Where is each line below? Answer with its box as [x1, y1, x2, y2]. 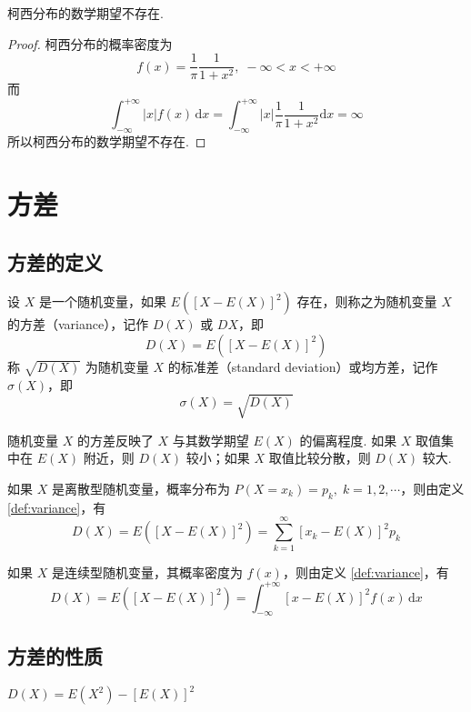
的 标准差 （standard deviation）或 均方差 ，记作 [167, 356, 438, 376]
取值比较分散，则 [268, 448, 371, 467]
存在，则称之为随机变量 [296, 292, 437, 311]
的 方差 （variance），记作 [7, 315, 149, 334]
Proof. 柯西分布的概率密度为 [7, 34, 173, 53]
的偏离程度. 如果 [299, 430, 397, 449]
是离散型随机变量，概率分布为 [51, 479, 230, 497]
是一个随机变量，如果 [38, 292, 166, 311]
